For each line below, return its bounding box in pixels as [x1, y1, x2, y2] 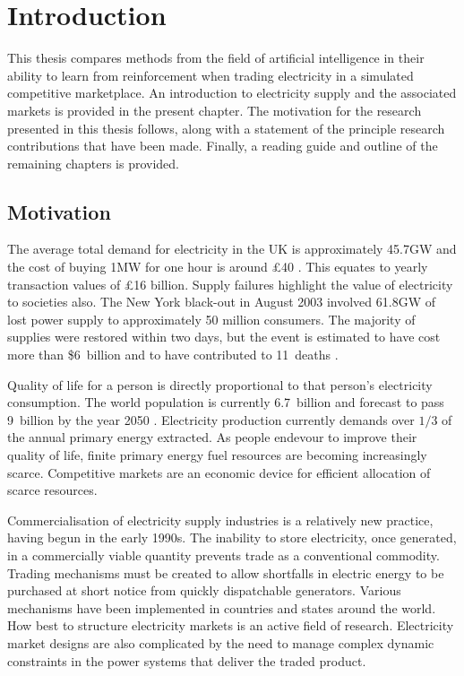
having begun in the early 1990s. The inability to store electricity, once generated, [7, 528, 457, 547]
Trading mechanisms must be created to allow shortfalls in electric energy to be [7, 563, 444, 582]
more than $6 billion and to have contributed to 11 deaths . [7, 345, 339, 364]
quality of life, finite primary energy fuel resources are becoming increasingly [7, 446, 427, 464]
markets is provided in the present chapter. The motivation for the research [7, 100, 422, 119]
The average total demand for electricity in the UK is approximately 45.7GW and [7, 239, 457, 258]
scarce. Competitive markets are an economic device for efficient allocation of [7, 463, 431, 481]
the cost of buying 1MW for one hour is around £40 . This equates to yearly [7, 257, 428, 276]
